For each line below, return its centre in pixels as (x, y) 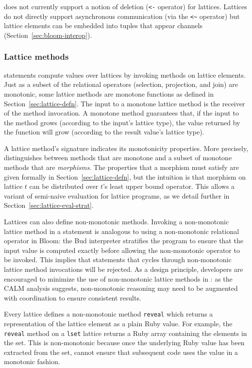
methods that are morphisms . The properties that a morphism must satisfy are (121, 167)
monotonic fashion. (32, 361)
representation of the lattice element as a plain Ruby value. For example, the (118, 324)
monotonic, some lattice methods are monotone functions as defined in (109, 93)
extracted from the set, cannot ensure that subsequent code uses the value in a (121, 352)
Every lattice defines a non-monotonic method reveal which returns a (109, 314)
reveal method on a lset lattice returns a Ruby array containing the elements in (126, 333)
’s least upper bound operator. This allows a (169, 186)
